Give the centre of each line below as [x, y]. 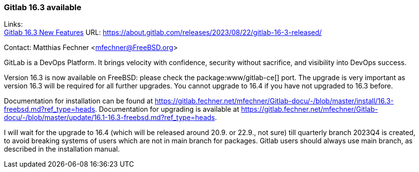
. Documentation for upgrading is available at [167, 109]
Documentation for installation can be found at [79, 101]
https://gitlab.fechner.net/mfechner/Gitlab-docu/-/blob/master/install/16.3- [274, 101]
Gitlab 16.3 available [43, 7]
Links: [13, 24]
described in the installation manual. [62, 149]
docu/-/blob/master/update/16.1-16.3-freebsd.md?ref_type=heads [110, 118]
